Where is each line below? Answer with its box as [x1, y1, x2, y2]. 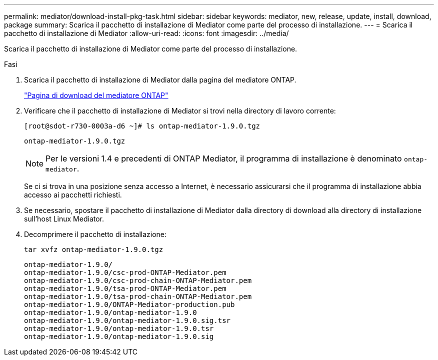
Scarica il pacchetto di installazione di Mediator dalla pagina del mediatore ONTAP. [24, 75, 296, 84]
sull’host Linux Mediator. [24, 214, 104, 223]
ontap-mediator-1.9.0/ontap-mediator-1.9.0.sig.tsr [24, 316, 231, 324]
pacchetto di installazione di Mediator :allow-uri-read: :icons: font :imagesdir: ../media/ [4, 29, 289, 37]
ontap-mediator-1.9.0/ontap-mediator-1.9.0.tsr [24, 324, 214, 332]
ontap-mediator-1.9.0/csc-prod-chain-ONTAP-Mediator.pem [24, 276, 252, 284]
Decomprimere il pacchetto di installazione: [24, 230, 167, 238]
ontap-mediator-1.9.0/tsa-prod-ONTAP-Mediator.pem [24, 284, 226, 292]
